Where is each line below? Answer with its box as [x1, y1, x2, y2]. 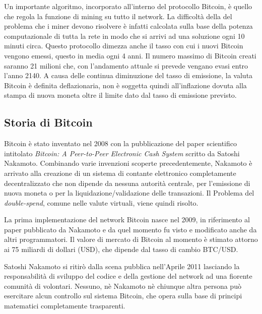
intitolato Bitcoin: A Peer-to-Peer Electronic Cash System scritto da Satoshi [4, 148, 240, 158]
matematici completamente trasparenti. [4, 300, 125, 311]
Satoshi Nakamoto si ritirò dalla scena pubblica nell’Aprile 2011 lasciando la [4, 261, 240, 271]
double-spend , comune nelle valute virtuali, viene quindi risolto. [4, 197, 199, 208]
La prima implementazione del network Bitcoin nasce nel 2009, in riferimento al [4, 214, 250, 225]
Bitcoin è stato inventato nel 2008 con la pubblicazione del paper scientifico [4, 138, 237, 149]
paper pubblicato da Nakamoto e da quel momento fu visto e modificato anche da [4, 224, 257, 234]
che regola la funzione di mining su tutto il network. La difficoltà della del [4, 11, 232, 21]
